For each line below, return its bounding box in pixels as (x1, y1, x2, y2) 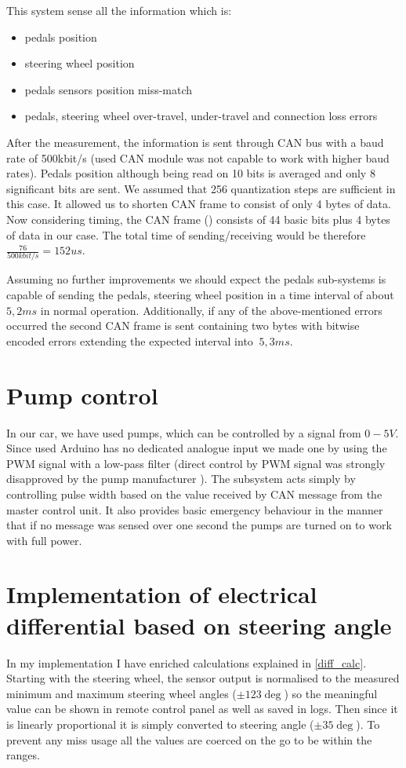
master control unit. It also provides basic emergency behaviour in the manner (6, 501, 383, 517)
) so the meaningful (284, 685, 378, 701)
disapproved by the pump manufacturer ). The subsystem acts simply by (6, 470, 356, 487)
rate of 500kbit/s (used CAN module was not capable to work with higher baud (6, 149, 390, 166)
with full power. (6, 532, 82, 548)
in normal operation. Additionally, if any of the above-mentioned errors (40, 302, 382, 318)
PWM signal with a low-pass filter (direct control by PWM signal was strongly (6, 455, 386, 471)
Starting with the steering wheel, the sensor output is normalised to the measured (6, 670, 400, 686)
